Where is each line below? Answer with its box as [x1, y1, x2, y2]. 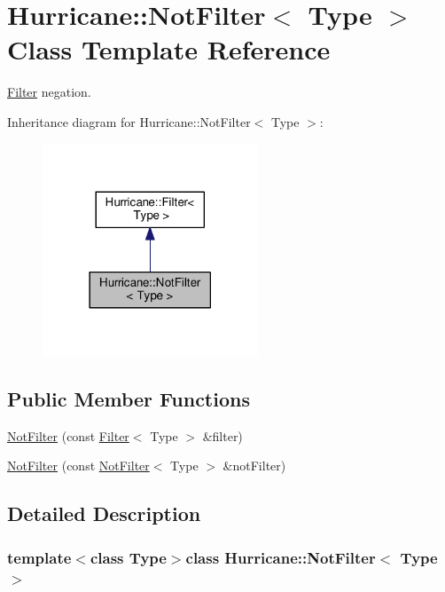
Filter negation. [7, 83, 91, 101]
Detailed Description [7, 500, 201, 527]
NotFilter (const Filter [7, 426, 129, 445]
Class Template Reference [7, 31, 331, 67]
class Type [90, 546, 167, 568]
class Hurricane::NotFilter [185, 546, 376, 568]
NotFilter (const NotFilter [7, 456, 150, 475]
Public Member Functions [7, 384, 250, 412]
